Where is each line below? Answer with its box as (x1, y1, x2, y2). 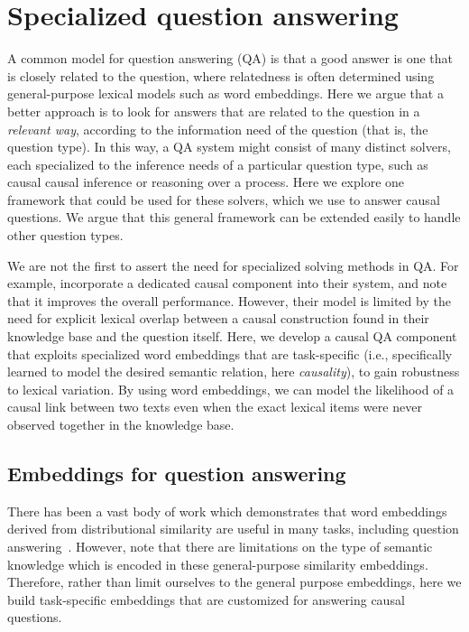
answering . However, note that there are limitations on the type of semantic (7, 536, 433, 555)
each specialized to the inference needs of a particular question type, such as (7, 154, 428, 173)
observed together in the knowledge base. (7, 415, 234, 433)
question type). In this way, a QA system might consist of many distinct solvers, (7, 137, 451, 156)
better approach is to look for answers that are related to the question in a (7, 101, 420, 120)
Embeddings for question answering (7, 459, 346, 487)
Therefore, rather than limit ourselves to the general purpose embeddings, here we (7, 572, 462, 591)
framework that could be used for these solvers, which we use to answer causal (7, 190, 440, 209)
